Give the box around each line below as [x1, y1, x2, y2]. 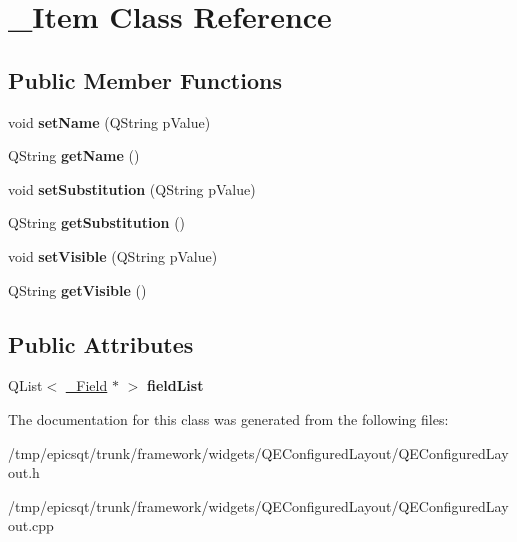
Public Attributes [8, 328, 194, 359]
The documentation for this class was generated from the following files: [8, 408, 449, 429]
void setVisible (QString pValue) [8, 245, 218, 266]
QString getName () [8, 145, 140, 166]
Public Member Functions [8, 64, 282, 95]
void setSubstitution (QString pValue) [8, 178, 256, 199]
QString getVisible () [8, 279, 147, 300]
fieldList [146, 375, 204, 396]
